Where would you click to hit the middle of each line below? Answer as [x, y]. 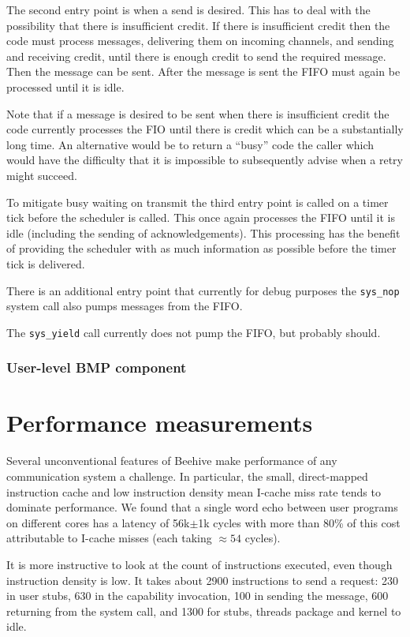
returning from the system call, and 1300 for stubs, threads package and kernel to [204, 611]
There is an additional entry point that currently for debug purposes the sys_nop [203, 290]
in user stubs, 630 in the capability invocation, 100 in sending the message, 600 [198, 596]
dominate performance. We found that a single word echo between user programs [202, 507]
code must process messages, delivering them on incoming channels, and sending [200, 41]
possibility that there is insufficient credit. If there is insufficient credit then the [198, 25]
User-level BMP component [97, 367]
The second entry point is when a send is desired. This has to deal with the [188, 9]
